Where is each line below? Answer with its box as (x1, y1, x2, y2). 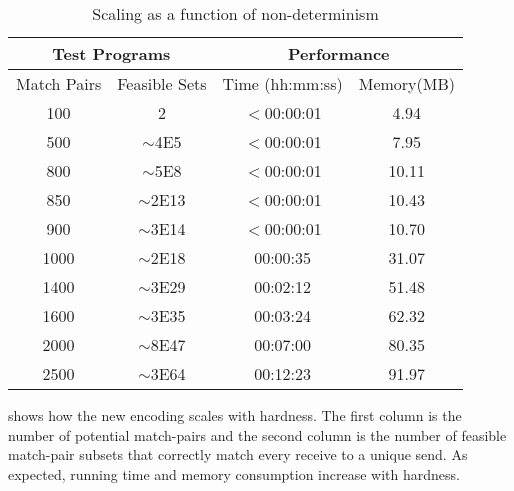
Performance (287, 42, 390, 65)
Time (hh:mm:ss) (222, 72, 343, 95)
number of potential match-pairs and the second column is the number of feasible (8, 424, 507, 445)
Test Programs (52, 42, 171, 65)
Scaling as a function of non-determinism (92, 2, 379, 25)
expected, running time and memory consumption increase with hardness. (8, 463, 460, 484)
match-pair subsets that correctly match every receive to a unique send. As (8, 444, 468, 465)
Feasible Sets (117, 72, 207, 95)
